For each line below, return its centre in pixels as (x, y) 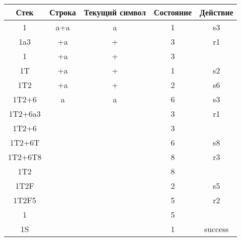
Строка (63, 12)
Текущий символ (115, 12)
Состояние (173, 12)
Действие (216, 12)
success (216, 229)
